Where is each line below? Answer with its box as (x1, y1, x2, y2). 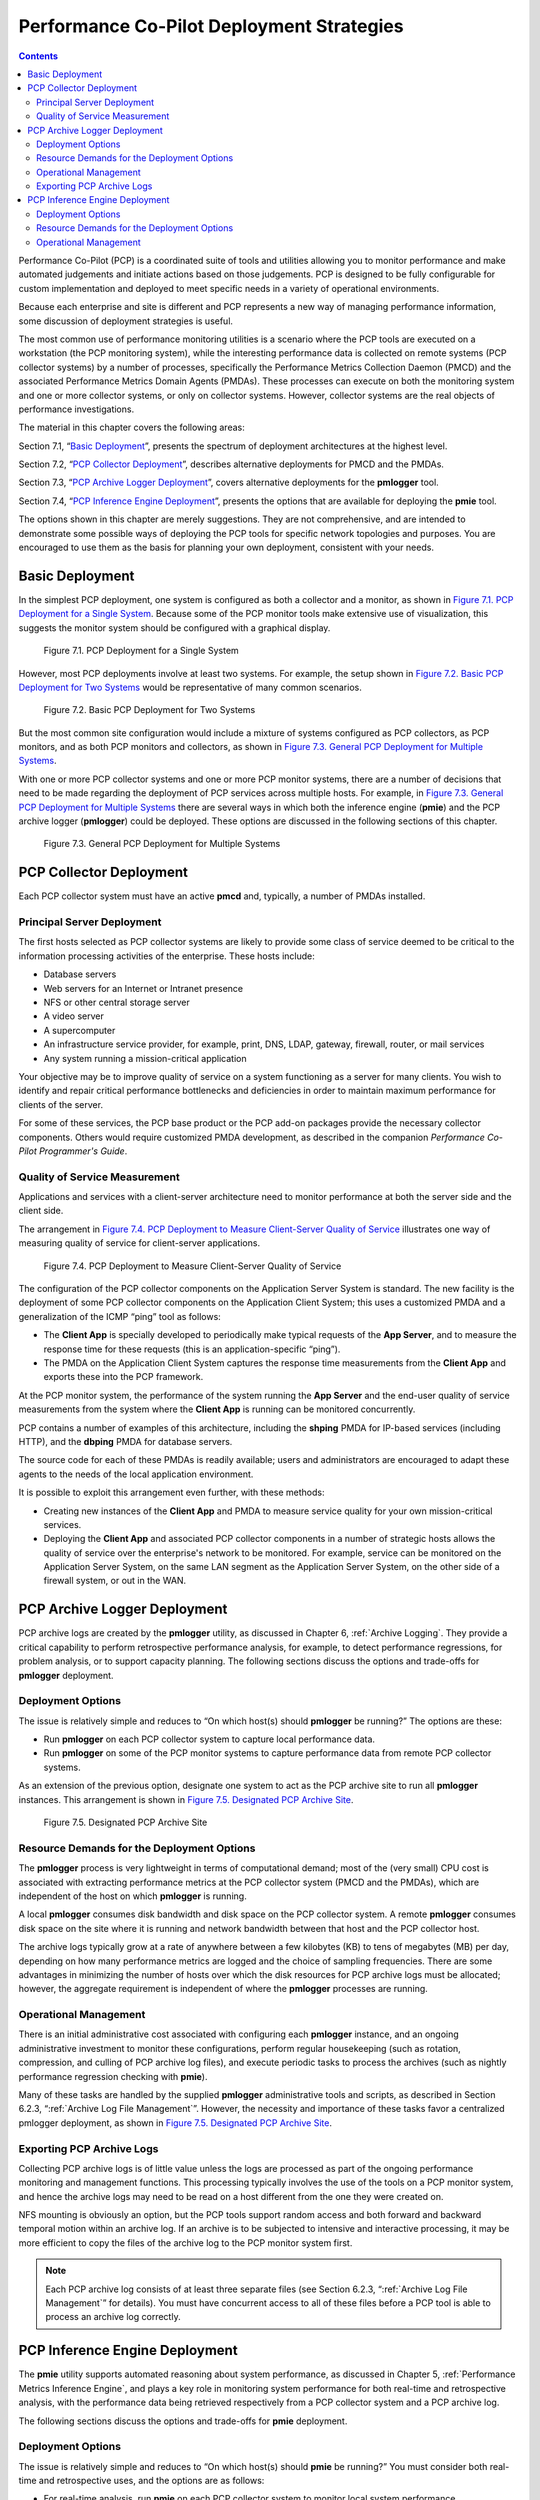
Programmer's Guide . (38, 1145, 128, 1157)
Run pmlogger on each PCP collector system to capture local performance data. (43, 1733, 375, 1745)
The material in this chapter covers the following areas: (18, 421, 245, 434)
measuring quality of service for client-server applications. (18, 1237, 260, 1249)
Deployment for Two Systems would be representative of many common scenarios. (18, 681, 362, 693)
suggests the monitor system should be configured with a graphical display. (18, 621, 331, 634)
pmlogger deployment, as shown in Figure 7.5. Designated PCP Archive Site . (18, 2116, 332, 2129)
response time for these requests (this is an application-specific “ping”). (43, 1343, 341, 1355)
